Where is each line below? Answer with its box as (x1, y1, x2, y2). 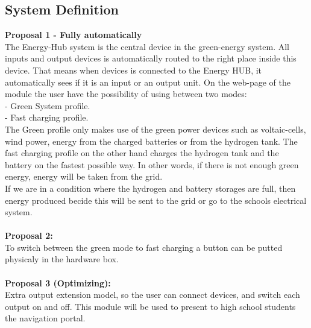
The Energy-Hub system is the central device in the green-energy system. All (5, 40, 290, 52)
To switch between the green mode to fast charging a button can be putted (5, 241, 283, 253)
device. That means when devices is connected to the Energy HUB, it (5, 63, 262, 76)
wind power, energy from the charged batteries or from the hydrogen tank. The (5, 134, 298, 147)
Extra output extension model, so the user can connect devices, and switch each (5, 288, 300, 301)
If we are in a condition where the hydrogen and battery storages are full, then (5, 181, 296, 194)
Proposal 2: (5, 229, 53, 242)
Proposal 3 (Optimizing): (5, 276, 111, 289)
